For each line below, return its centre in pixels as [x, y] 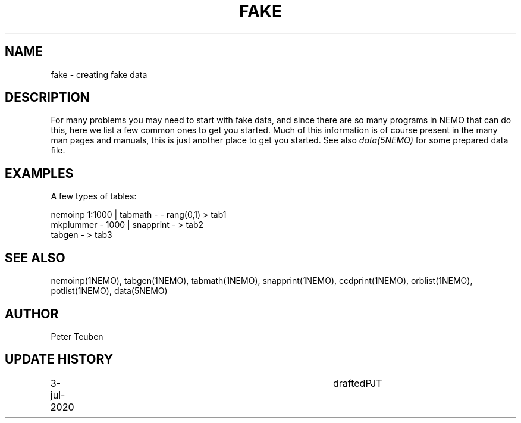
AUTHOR [32, 314]
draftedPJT [358, 383]
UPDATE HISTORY [59, 359]
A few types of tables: [94, 196]
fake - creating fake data [99, 74]
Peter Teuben [77, 336]
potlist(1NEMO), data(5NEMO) [109, 291]
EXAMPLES [39, 173]
